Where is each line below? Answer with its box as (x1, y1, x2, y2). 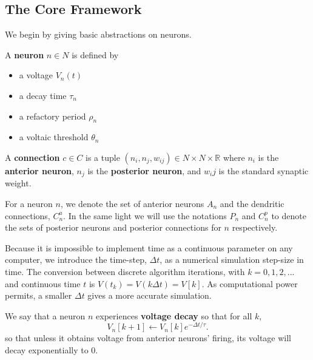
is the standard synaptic (218, 164, 309, 177)
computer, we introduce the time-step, (5, 253, 147, 266)
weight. (5, 177, 32, 189)
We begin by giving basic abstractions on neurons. (5, 28, 192, 41)
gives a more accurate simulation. (87, 289, 212, 302)
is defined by (72, 48, 119, 61)
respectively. (232, 221, 278, 234)
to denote (271, 209, 306, 222)
